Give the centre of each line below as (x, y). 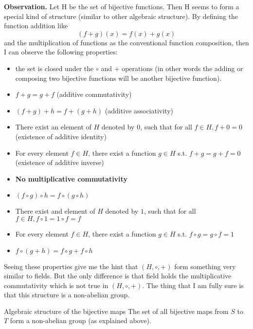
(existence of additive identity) (61, 136)
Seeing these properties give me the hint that (71, 266)
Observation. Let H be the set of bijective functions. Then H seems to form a (122, 6)
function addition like (36, 26)
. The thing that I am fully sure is (193, 285)
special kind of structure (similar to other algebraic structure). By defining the (121, 16)
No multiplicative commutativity (71, 178)
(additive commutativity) (94, 94)
